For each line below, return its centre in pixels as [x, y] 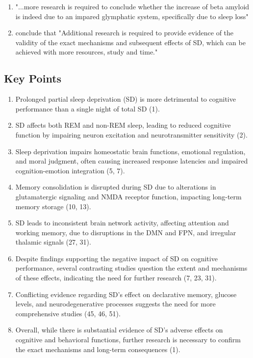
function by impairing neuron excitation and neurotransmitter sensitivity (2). [131, 134]
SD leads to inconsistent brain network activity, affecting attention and [122, 223]
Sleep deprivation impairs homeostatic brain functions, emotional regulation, [130, 151]
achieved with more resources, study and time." [87, 52]
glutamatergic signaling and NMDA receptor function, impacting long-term [128, 196]
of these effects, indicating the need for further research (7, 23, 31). [116, 278]
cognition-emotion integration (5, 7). [70, 170]
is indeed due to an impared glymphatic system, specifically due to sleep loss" [132, 16]
